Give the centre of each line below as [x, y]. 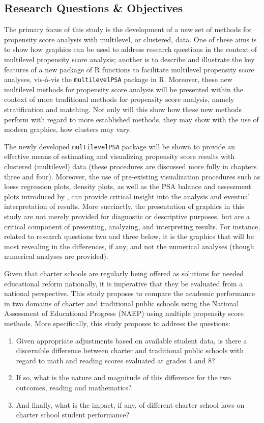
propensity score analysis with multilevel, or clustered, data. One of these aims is [130, 39]
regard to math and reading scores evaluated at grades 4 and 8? [115, 360]
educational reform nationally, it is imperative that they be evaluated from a [124, 283]
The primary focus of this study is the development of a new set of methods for [128, 29]
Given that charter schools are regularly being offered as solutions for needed [124, 273]
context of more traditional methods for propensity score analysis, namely [119, 99]
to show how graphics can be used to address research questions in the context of [130, 49]
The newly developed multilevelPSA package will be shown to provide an [120, 146]
